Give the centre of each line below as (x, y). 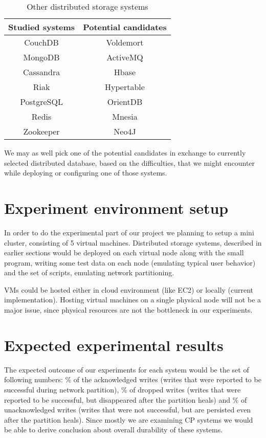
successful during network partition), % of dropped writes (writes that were (123, 389)
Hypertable (125, 87)
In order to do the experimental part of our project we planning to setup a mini (129, 232)
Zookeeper (41, 131)
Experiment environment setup (116, 207)
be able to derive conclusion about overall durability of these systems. (114, 430)
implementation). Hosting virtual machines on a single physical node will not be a (133, 300)
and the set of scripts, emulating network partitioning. (89, 272)
